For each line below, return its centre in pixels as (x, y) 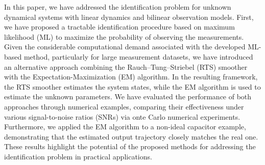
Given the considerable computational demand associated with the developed (125, 47)
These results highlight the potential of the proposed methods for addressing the (130, 146)
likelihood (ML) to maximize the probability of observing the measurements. (124, 36)
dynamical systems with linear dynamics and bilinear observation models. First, (129, 17)
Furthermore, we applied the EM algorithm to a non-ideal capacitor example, (125, 127)
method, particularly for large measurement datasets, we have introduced (138, 56)
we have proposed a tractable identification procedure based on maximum (119, 27)
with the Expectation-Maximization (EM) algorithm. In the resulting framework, (131, 77)
